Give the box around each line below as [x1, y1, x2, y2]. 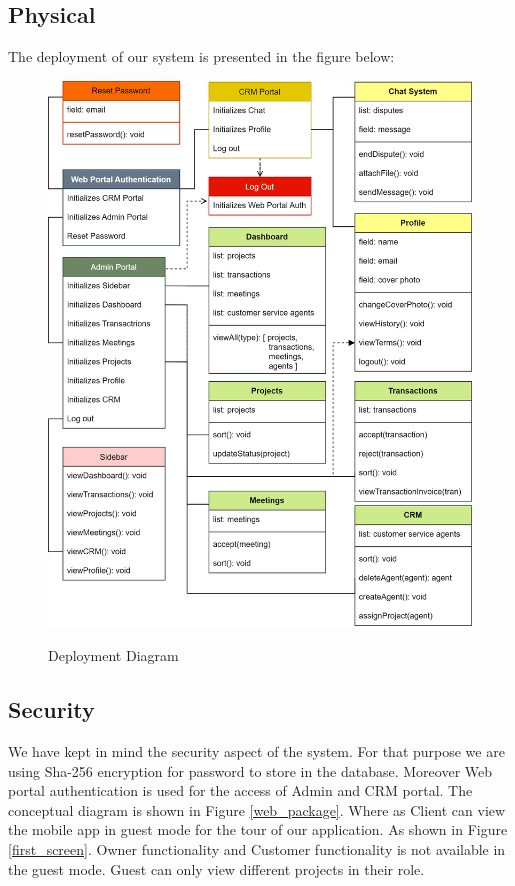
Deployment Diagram [48, 645, 179, 666]
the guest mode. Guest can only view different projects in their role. [8, 858, 425, 879]
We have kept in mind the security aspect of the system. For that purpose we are [8, 741, 505, 761]
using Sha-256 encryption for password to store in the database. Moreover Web [8, 760, 493, 781]
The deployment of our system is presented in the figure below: [8, 46, 395, 67]
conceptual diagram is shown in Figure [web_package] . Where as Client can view [8, 799, 506, 820]
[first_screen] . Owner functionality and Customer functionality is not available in [8, 838, 506, 859]
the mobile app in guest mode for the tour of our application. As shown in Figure [8, 819, 508, 840]
